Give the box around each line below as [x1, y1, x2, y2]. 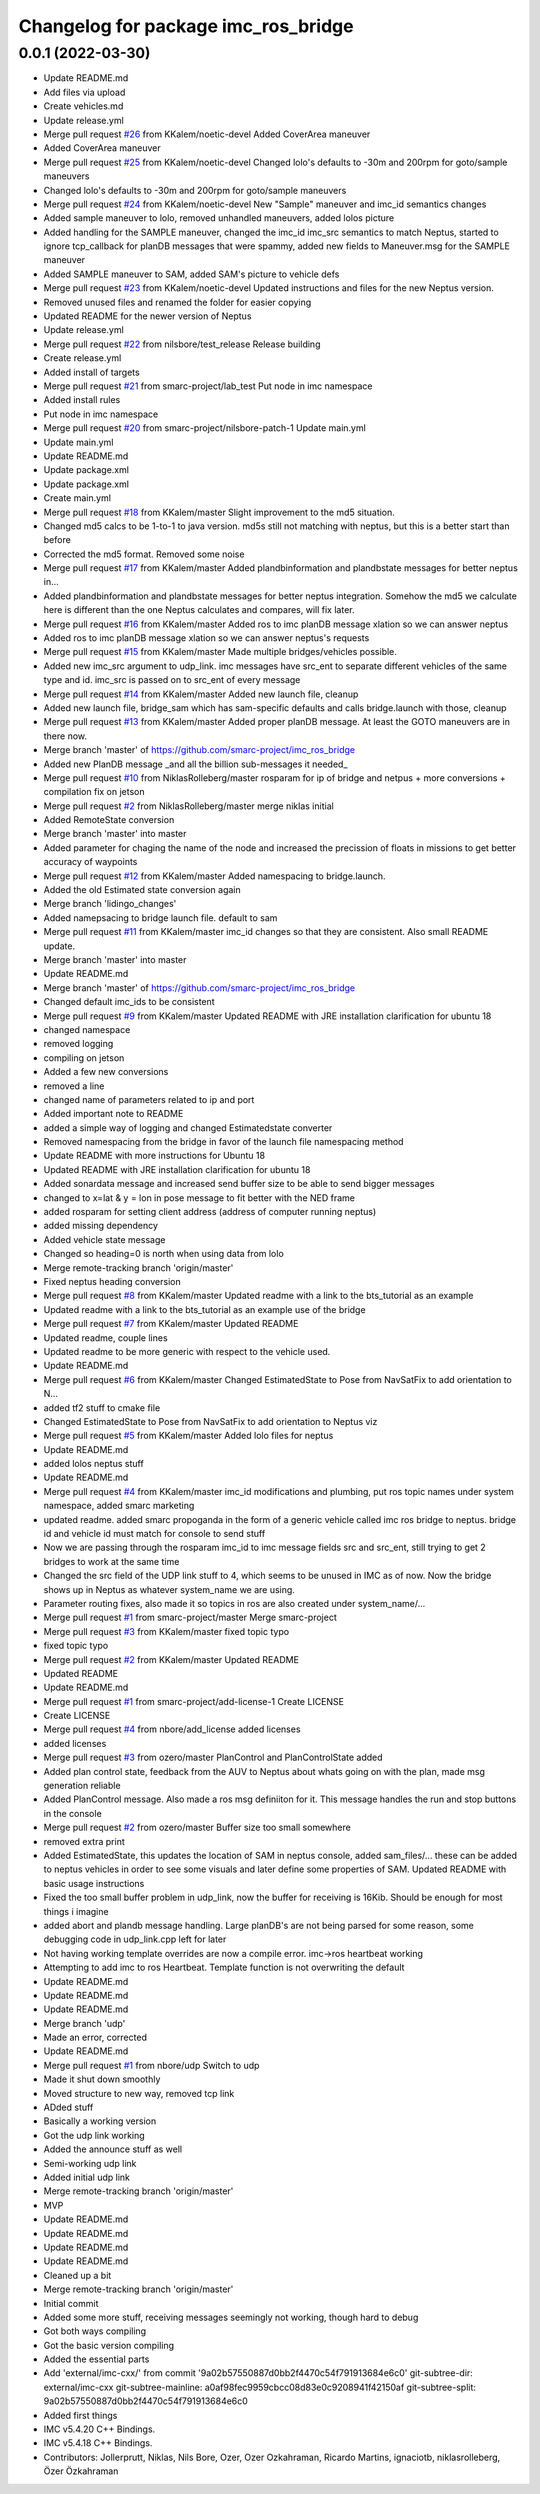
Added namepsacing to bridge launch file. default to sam [43, 911, 278, 924]
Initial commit [43, 2297, 99, 2309]
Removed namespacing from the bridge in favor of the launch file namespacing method [43, 1136, 404, 1148]
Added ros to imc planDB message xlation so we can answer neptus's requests [43, 632, 370, 644]
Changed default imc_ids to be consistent [43, 996, 215, 1008]
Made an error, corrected [43, 2031, 147, 2044]
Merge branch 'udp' [43, 2017, 126, 2029]
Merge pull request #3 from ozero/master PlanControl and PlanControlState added [43, 1751, 384, 1764]
